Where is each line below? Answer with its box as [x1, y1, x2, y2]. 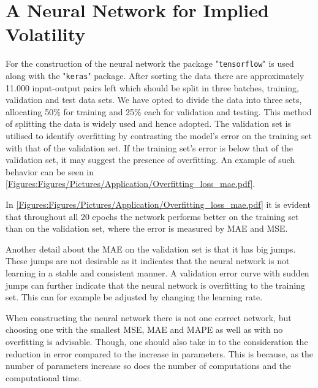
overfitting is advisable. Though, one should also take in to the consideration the [6, 335, 308, 348]
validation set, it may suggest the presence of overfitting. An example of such [6, 153, 295, 166]
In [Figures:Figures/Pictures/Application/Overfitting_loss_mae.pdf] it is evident [6, 197, 311, 210]
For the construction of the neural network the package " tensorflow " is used [6, 57, 294, 70]
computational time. [6, 371, 81, 384]
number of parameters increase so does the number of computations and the [6, 359, 292, 372]
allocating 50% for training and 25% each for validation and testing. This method [6, 105, 312, 118]
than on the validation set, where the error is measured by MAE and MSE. [6, 222, 288, 235]
